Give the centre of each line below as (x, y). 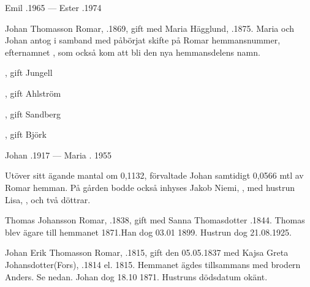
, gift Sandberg (33, 114)
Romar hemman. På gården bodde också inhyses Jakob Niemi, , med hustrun (150, 187)
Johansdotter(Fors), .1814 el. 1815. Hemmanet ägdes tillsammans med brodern (153, 264)
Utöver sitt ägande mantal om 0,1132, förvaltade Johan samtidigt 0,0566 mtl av (154, 175)
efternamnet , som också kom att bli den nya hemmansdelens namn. (133, 52)
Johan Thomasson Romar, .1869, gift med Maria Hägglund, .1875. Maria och (150, 28)
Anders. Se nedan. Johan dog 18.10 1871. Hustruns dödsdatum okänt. (136, 276)
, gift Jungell (29, 73)
